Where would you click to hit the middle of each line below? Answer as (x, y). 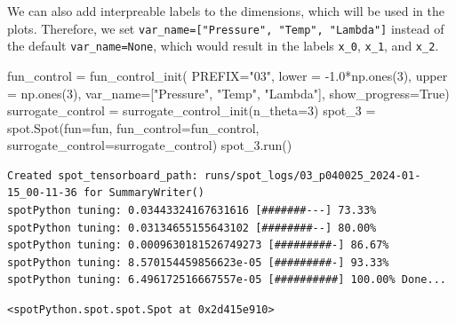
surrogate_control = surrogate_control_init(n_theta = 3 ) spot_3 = (192, 110)
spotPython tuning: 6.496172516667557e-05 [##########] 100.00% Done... (227, 280)
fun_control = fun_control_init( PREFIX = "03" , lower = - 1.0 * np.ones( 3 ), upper (228, 75)
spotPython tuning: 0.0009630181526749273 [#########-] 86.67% (198, 245)
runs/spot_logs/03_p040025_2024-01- (312, 175)
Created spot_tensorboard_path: (103, 175)
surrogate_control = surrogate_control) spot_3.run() (150, 145)
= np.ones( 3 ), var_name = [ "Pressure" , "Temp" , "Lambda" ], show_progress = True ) (228, 93)
